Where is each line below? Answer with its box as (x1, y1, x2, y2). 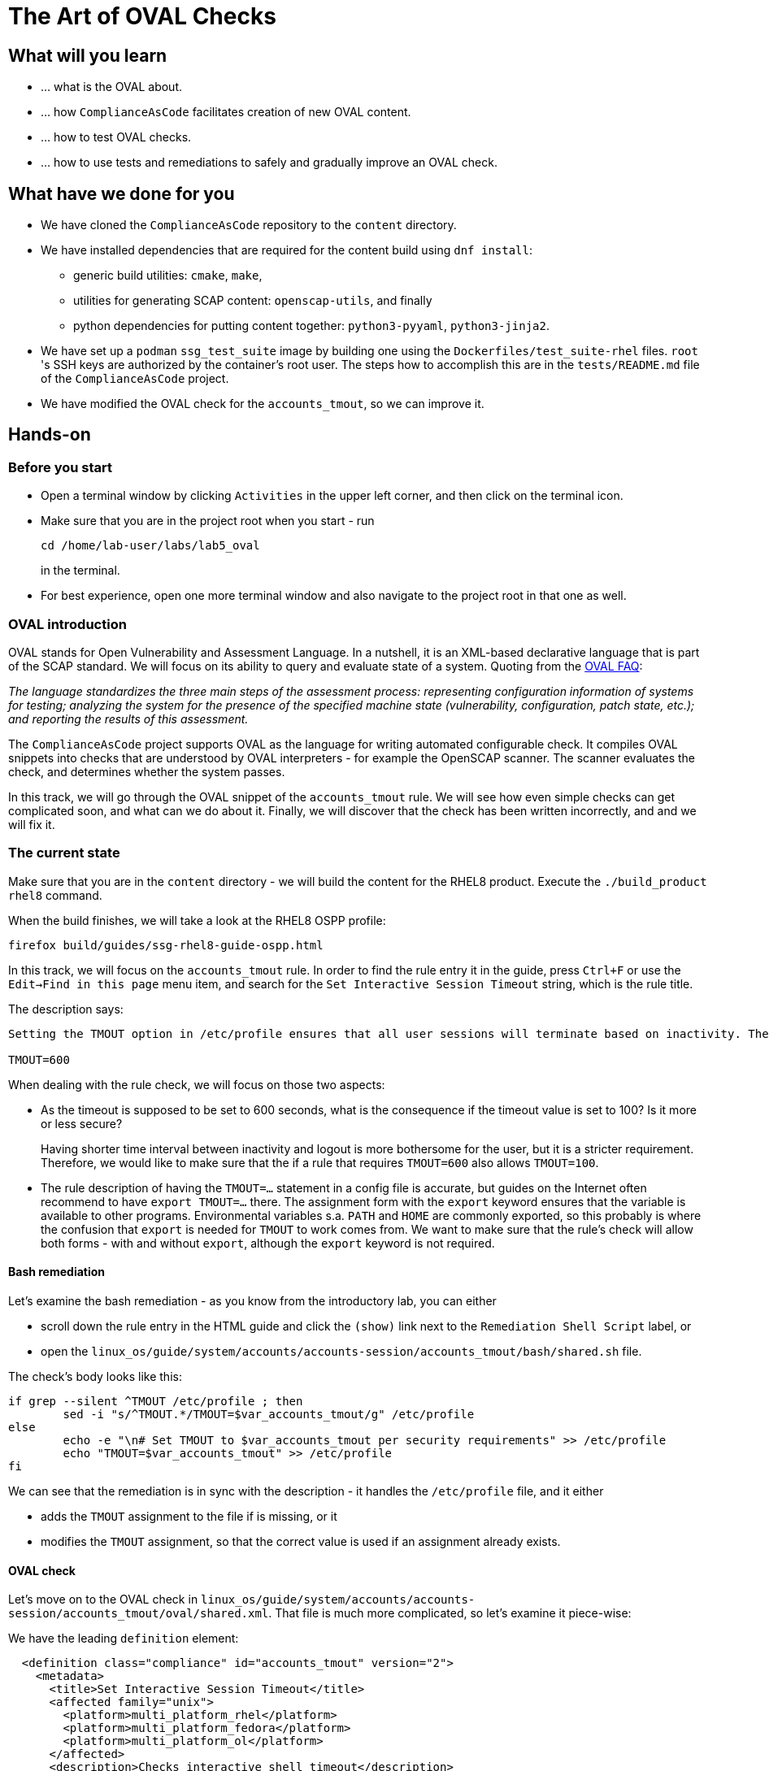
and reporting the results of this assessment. (8, 711, 249, 726)
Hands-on (8, 424, 91, 445)
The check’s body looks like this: (8, 1369, 182, 1383)
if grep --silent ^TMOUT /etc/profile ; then (8, 1394, 303, 1408)
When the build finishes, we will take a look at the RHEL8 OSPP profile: (8, 913, 386, 927)
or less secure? (41, 1116, 123, 1131)
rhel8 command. (8, 888, 102, 902)
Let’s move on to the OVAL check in (8, 1592, 198, 1607)
